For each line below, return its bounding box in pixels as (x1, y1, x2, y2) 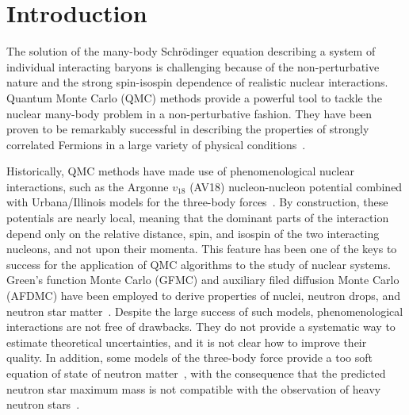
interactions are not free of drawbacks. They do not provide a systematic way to (6, 318, 396, 335)
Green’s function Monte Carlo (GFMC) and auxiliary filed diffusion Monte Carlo (6, 271, 399, 288)
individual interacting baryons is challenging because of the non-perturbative (6, 58, 380, 75)
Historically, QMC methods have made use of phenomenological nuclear (6, 163, 354, 179)
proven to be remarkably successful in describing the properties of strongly (6, 121, 369, 137)
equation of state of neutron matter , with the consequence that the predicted (6, 365, 386, 381)
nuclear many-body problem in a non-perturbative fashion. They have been (6, 105, 373, 121)
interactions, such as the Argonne (6, 178, 169, 194)
